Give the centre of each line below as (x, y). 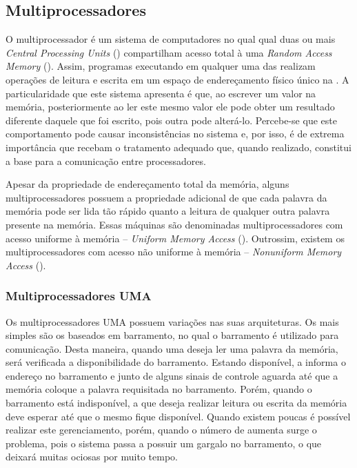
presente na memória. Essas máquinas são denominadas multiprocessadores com (174, 224)
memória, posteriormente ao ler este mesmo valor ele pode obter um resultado (170, 107)
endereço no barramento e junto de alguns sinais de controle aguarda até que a (172, 375)
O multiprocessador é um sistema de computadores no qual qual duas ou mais (171, 39)
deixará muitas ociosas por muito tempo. (92, 457)
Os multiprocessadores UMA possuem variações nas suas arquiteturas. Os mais (172, 321)
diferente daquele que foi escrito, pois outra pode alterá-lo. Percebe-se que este (171, 120)
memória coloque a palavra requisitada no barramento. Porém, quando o (159, 389)
